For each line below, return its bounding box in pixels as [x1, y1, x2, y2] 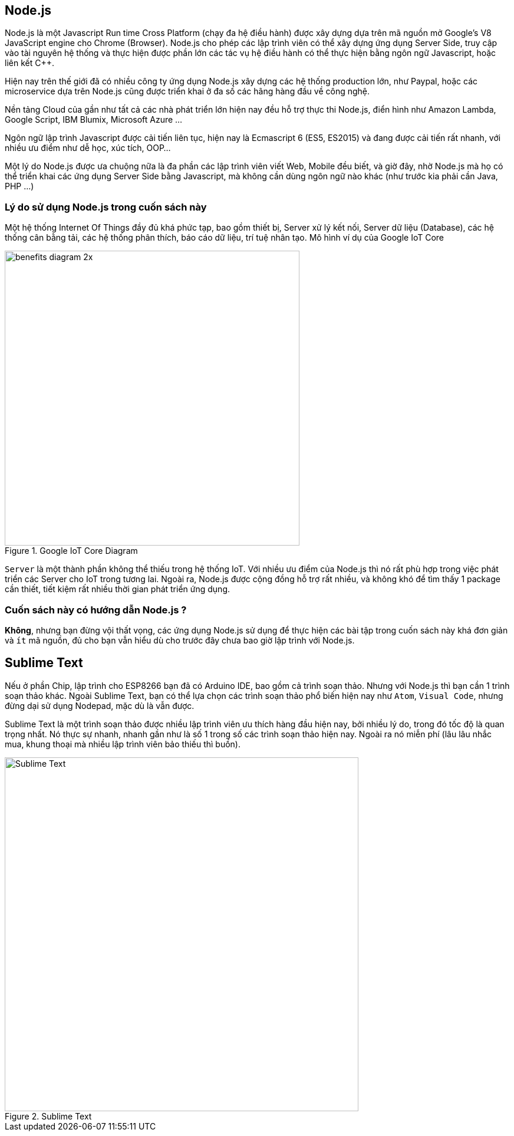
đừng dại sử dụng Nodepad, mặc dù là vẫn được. [5, 700, 195, 711]
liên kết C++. [5, 58, 54, 68]
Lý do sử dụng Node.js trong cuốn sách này [5, 201, 207, 213]
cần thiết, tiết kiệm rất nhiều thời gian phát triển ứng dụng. [5, 584, 230, 595]
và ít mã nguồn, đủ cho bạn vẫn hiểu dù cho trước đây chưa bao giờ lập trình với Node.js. [5, 635, 355, 645]
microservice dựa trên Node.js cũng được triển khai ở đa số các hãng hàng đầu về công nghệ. [5, 86, 370, 97]
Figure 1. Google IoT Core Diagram [5, 546, 138, 556]
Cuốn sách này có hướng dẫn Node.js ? [5, 603, 187, 616]
